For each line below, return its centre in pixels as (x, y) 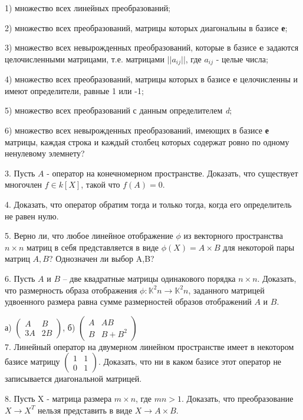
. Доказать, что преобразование (238, 398)
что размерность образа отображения (71, 290)
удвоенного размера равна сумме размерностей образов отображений (128, 301)
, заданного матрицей (226, 290)
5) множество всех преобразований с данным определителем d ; (118, 110)
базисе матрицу (32, 361)
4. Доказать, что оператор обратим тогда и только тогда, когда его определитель (148, 204)
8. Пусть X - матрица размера (58, 398)
